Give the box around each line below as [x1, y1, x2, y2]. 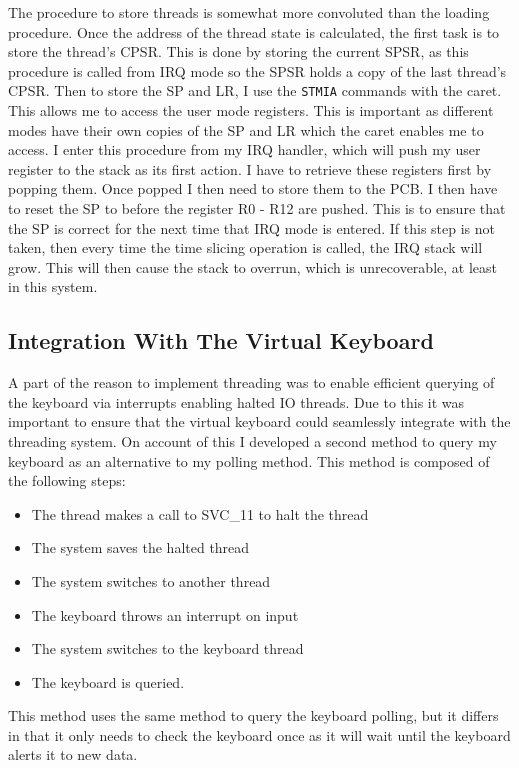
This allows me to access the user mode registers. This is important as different [8, 100, 494, 121]
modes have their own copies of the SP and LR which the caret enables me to [8, 119, 484, 140]
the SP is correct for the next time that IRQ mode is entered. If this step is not [8, 217, 495, 238]
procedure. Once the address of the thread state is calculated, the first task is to [8, 21, 500, 42]
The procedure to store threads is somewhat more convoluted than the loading [8, 2, 490, 22]
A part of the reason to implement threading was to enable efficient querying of [8, 372, 495, 393]
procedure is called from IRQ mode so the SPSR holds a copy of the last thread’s [8, 60, 507, 81]
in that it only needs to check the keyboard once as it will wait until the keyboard [8, 724, 511, 745]
